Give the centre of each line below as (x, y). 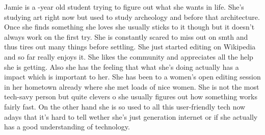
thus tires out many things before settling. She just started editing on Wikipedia (130, 47)
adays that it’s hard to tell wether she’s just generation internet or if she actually (131, 116)
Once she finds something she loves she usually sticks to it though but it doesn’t (129, 27)
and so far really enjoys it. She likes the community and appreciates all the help (129, 56)
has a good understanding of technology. (67, 127)
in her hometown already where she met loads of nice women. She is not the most (132, 86)
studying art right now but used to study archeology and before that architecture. (132, 17)
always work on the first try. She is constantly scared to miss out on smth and (126, 36)
